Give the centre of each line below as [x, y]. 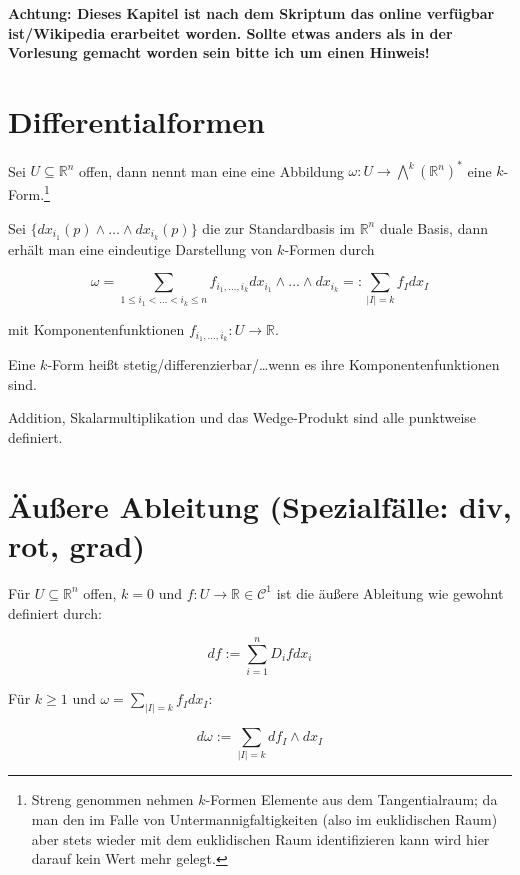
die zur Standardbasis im [278, 227]
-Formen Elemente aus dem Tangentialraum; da [351, 799]
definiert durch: [55, 612]
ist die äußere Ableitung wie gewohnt [390, 592]
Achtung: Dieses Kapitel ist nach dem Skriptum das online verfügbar [251, 13]
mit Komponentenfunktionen [96, 329]
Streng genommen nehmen [112, 799]
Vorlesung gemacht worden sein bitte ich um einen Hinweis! [219, 52]
